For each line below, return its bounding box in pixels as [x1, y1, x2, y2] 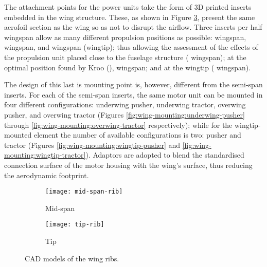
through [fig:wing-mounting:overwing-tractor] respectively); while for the [4, 119, 233, 130]
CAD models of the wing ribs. [25, 253, 119, 263]
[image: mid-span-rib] [45, 188, 123, 196]
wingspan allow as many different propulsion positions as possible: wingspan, [4, 31, 246, 42]
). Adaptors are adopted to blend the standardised [85, 149, 244, 160]
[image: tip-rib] [45, 221, 104, 228]
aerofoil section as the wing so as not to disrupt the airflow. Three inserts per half [4, 22, 262, 32]
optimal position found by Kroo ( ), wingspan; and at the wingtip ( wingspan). [4, 62, 251, 72]
